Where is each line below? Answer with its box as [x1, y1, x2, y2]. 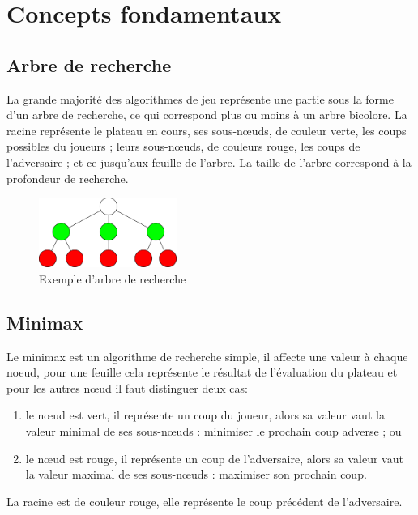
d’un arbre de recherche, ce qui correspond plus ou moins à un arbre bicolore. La [6, 106, 407, 123]
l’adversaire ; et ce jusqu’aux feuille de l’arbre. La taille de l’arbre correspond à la [6, 153, 412, 170]
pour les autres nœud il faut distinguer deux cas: [6, 379, 248, 396]
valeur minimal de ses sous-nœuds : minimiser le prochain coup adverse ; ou [25, 423, 402, 440]
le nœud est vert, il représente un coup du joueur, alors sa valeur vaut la [25, 406, 385, 423]
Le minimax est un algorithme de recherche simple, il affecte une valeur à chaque [6, 347, 408, 364]
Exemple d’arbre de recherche [39, 270, 186, 287]
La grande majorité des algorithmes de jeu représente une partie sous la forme [6, 90, 394, 107]
